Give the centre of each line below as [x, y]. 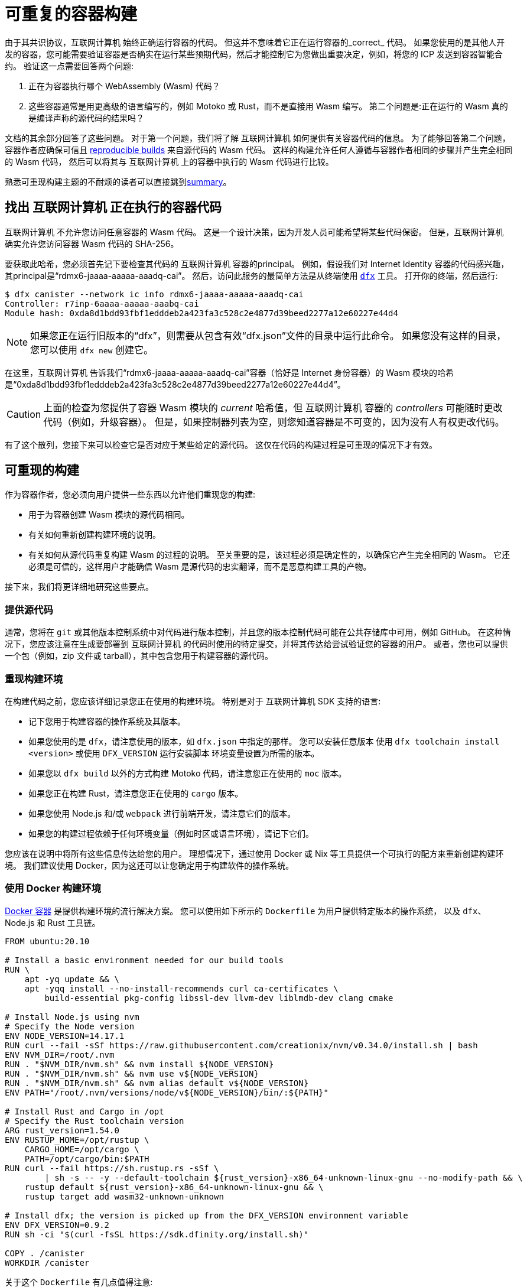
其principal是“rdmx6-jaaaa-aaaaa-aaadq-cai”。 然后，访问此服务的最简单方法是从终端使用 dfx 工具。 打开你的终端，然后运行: [251, 275]
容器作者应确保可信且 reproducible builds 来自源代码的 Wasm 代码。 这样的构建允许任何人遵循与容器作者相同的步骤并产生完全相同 [259, 149]
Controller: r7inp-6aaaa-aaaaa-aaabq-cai [102, 303]
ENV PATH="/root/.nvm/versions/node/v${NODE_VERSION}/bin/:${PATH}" [167, 1092]
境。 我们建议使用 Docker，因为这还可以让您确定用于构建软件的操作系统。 [149, 865]
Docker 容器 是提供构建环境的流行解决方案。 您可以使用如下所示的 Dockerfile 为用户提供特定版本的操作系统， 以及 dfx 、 [245, 911]
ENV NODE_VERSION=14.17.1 [65, 1036]
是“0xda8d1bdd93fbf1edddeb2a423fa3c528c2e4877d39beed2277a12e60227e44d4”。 [175, 384]
